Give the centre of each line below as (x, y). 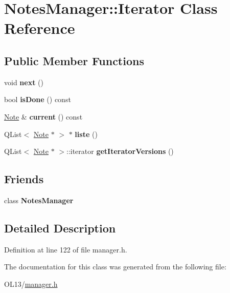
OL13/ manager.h (31, 284)
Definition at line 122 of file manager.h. (66, 249)
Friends (24, 179)
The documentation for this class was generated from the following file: (115, 267)
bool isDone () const (38, 99)
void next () (24, 82)
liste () (86, 134)
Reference (40, 28)
